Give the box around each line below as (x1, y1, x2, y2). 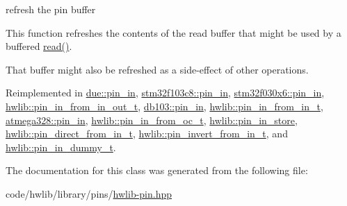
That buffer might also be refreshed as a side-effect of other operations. (6, 62, 309, 76)
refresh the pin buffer (6, 2, 96, 16)
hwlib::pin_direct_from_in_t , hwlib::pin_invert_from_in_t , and (6, 126, 288, 141)
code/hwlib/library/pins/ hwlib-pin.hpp (6, 186, 172, 200)
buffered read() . (6, 39, 72, 53)
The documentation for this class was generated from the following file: (6, 163, 308, 178)
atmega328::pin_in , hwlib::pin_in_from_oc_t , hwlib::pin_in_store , (6, 112, 298, 127)
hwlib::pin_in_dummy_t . (6, 139, 116, 154)
